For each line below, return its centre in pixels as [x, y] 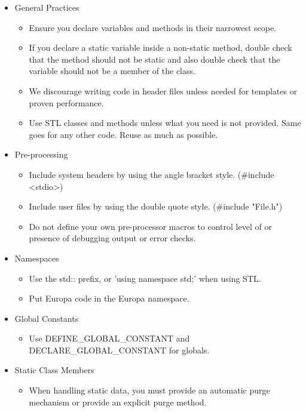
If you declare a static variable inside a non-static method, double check [160, 47]
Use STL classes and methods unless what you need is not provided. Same [165, 123]
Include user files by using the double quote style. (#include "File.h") [156, 206]
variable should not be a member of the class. [112, 71]
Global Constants [47, 318]
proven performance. [66, 102]
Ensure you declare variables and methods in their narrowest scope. [153, 27]
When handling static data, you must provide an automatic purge [149, 390]
